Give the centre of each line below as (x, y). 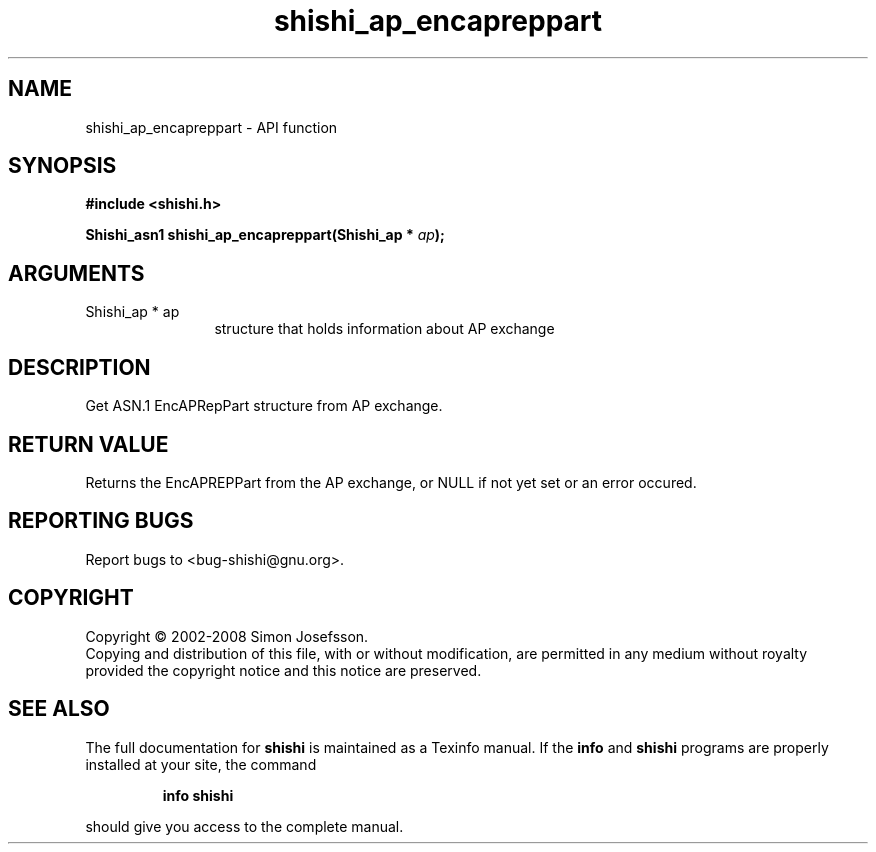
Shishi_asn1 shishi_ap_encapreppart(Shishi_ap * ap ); (265, 235)
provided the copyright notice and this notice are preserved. (283, 670)
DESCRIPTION (79, 367)
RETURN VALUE (88, 444)
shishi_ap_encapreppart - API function (211, 127)
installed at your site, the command (201, 764)
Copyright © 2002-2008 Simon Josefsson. (227, 636)
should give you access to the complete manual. (244, 826)
